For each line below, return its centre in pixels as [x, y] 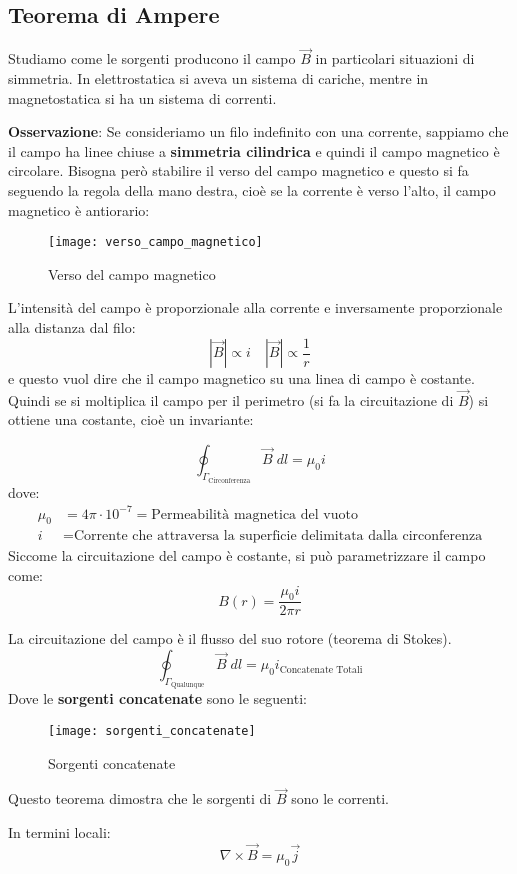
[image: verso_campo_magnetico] [155, 242]
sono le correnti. [340, 798]
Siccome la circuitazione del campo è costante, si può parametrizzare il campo [247, 555]
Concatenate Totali [321, 669]
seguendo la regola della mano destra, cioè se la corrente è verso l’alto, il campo [252, 189]
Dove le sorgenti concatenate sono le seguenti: [157, 698]
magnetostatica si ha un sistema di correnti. [142, 97]
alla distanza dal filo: [72, 327]
